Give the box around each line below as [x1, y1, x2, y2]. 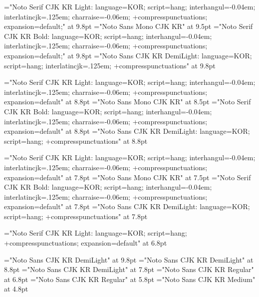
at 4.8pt [4, 284, 28, 294]
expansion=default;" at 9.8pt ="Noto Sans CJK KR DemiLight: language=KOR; [4, 50, 252, 60]
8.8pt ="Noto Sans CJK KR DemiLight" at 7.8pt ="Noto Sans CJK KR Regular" [4, 264, 254, 275]
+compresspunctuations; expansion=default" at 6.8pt [4, 238, 167, 248]
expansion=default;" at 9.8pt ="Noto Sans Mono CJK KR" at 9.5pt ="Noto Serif [4, 21, 253, 31]
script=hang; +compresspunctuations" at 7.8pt [4, 211, 148, 221]
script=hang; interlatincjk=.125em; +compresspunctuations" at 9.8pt [4, 60, 216, 70]
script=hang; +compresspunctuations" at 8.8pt [4, 135, 148, 146]
